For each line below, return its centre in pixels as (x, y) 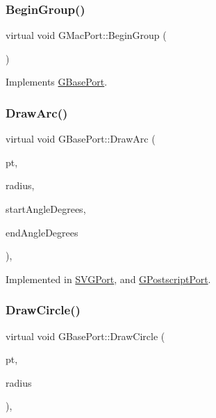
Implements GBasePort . (57, 82)
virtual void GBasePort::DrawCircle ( (85, 336)
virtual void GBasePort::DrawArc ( (81, 139)
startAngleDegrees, (46, 209)
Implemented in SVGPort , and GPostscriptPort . (108, 279)
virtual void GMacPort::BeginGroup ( (86, 35)
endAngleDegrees (42, 232)
